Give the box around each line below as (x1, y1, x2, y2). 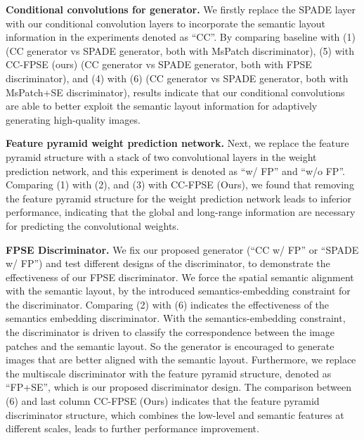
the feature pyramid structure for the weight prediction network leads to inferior (6, 190, 352, 205)
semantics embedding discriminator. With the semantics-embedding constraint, (6, 311, 346, 325)
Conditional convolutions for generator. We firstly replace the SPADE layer (6, 2, 356, 16)
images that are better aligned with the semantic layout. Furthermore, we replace (6, 352, 356, 367)
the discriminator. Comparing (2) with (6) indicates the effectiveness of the (6, 297, 330, 311)
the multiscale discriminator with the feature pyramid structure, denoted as (6, 365, 332, 380)
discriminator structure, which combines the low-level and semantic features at (6, 407, 344, 422)
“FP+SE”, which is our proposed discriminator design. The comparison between (6, 380, 351, 394)
